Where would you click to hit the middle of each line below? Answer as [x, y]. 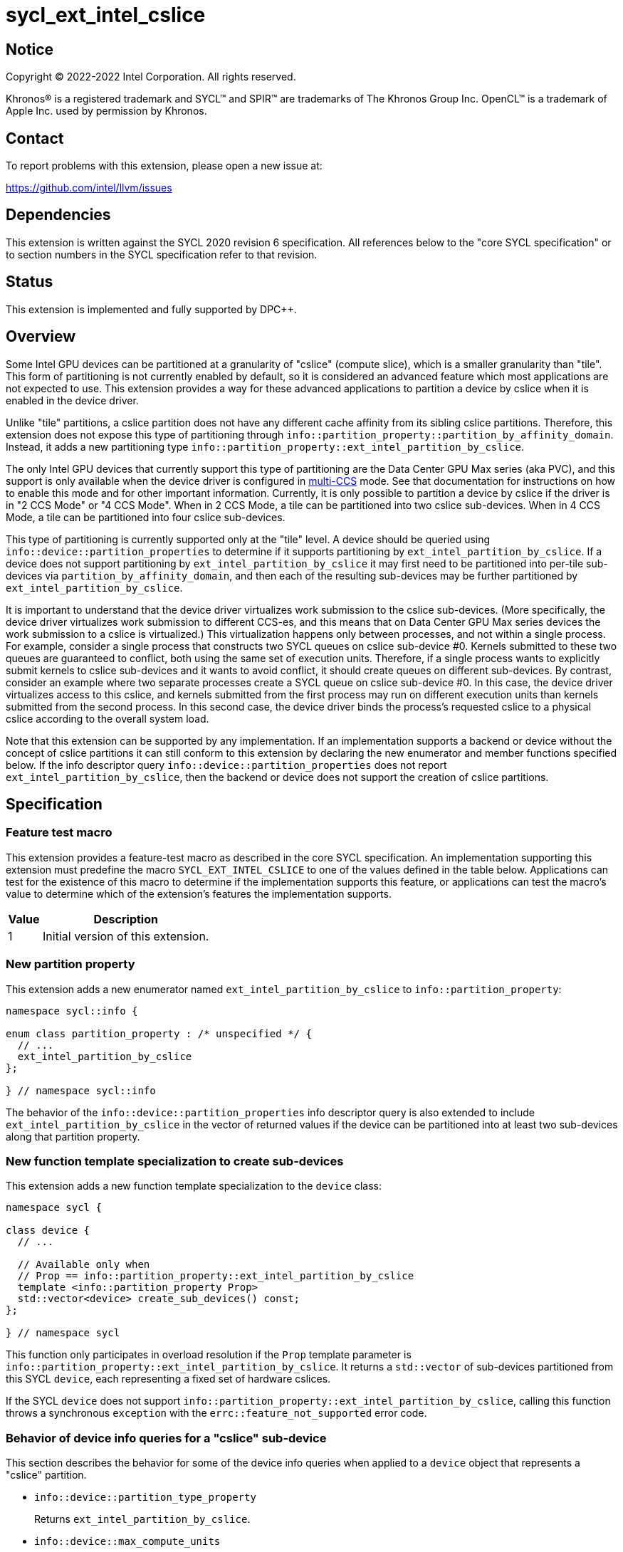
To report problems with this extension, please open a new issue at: [164, 166]
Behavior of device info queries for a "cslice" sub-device [166, 1438]
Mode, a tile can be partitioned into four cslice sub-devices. [146, 517]
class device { [48, 1231]
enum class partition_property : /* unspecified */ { [159, 1033]
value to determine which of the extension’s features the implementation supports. [199, 893]
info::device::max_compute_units [127, 1542]
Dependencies [58, 215]
